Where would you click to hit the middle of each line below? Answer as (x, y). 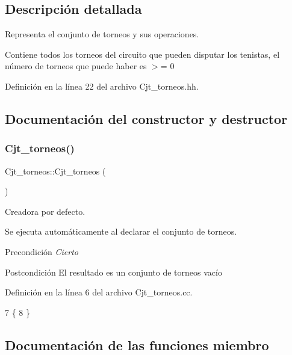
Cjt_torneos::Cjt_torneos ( (55, 171)
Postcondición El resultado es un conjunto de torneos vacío (113, 272)
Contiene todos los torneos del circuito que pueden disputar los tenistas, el (142, 54)
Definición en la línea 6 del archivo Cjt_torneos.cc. (99, 292)
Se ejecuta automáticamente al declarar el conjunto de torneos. (121, 231)
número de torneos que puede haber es (76, 66)
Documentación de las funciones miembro (137, 344)
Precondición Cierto (42, 251)
